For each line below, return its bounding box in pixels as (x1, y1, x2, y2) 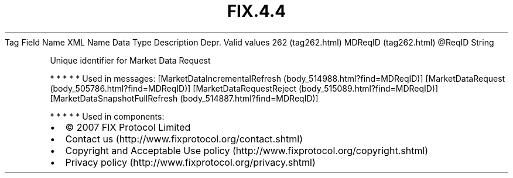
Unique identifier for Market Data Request (50, 55, 211, 65)
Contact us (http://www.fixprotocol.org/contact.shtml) (65, 132, 303, 145)
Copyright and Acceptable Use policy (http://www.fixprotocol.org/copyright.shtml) (65, 144, 429, 156)
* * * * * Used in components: (50, 111, 165, 121)
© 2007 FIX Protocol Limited (65, 121, 191, 133)
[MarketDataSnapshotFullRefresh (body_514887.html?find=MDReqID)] (50, 93, 319, 103)
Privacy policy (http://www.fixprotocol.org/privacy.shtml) (65, 156, 316, 168)
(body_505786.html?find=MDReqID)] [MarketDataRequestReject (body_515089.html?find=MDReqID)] (50, 83, 439, 93)
